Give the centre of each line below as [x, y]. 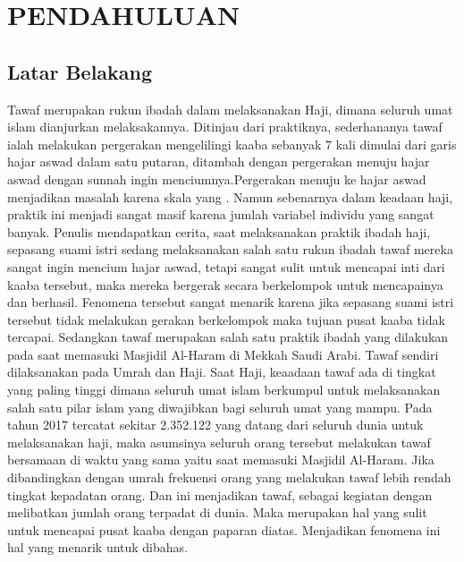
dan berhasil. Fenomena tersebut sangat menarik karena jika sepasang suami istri [231, 302]
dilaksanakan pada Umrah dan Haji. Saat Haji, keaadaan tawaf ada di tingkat [222, 372]
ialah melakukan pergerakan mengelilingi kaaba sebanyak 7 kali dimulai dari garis [232, 144]
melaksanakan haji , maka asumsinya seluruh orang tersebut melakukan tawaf [219, 442]
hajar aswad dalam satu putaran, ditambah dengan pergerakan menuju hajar [219, 162]
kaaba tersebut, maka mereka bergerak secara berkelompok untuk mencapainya [225, 284]
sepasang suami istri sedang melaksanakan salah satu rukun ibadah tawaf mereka [230, 249]
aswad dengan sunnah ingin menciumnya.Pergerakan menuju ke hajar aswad [217, 179]
